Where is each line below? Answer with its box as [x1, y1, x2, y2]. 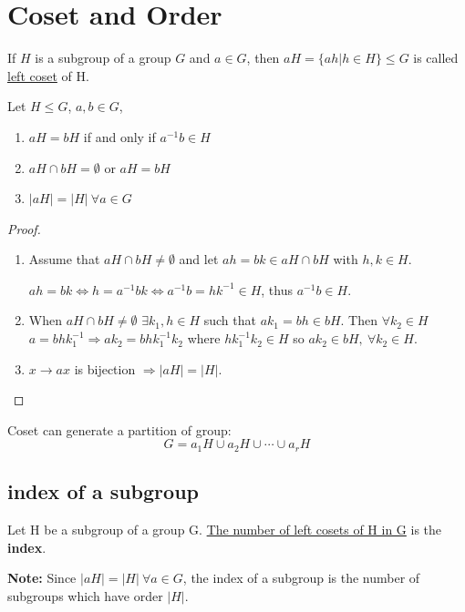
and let [179, 250, 219, 269]
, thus [261, 280, 293, 299]
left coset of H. [7, 66, 89, 85]
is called [413, 48, 459, 67]
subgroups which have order [7, 586, 163, 605]
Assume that [28, 250, 100, 269]
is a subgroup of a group [35, 48, 171, 67]
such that [203, 311, 256, 330]
